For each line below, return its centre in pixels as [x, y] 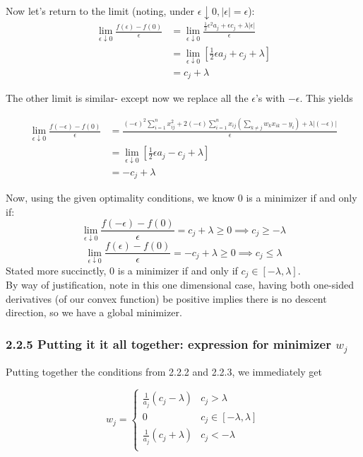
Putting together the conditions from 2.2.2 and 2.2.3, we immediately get [164, 372]
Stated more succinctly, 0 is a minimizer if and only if [122, 270]
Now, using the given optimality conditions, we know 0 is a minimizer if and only [181, 198]
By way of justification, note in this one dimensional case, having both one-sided [180, 285]
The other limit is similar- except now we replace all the [127, 98]
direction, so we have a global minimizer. [94, 312]
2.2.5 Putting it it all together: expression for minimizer [168, 343]
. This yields [326, 98]
